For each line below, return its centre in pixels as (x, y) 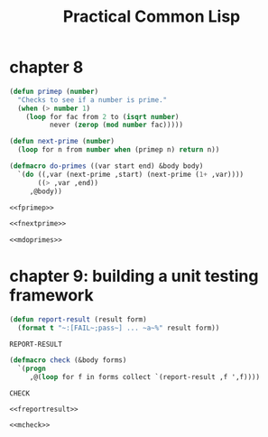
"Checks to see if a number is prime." (92, 100)
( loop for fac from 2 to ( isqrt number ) (102, 116)
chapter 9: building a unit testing (134, 276)
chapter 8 (46, 67)
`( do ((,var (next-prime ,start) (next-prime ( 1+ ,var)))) (131, 174)
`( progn (32, 368)
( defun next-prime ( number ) (62, 142)
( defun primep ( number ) (54, 91)
